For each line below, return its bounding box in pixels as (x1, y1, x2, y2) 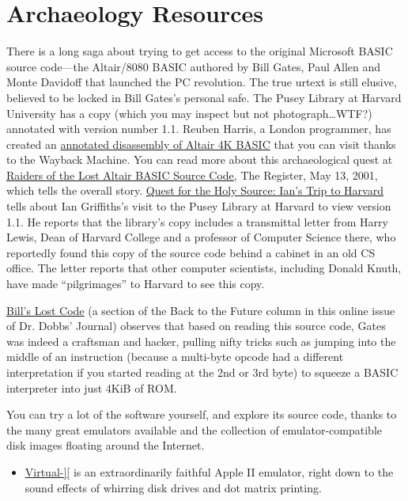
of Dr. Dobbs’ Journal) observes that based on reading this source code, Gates (6, 317, 386, 334)
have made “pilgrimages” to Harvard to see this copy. (6, 275, 265, 292)
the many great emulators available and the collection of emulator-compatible (6, 421, 383, 438)
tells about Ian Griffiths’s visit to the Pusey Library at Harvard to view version (6, 198, 391, 214)
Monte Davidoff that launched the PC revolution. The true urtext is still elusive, (6, 74, 397, 90)
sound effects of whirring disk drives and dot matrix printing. (25, 479, 322, 495)
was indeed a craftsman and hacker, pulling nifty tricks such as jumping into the (6, 332, 396, 349)
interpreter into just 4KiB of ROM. (6, 379, 177, 396)
